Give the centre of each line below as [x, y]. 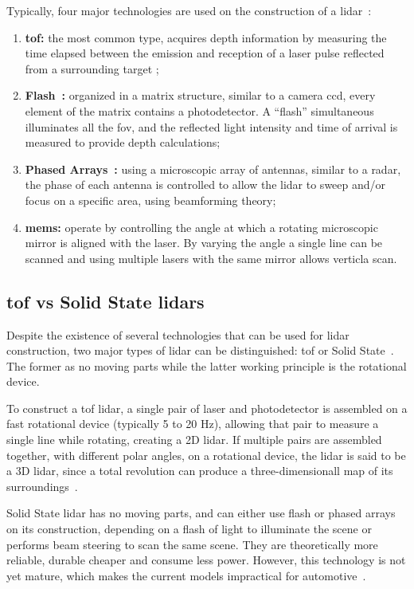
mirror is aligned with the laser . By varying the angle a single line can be [204, 243]
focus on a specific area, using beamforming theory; [150, 200]
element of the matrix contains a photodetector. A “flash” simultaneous [199, 110]
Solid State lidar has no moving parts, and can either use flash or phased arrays [201, 513]
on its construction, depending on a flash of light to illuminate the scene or [189, 529]
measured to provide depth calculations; [123, 142]
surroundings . [42, 486]
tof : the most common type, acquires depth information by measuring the [206, 37]
